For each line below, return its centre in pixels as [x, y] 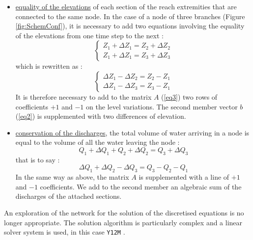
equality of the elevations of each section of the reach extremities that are [126, 6]
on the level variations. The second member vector [162, 106]
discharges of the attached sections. [69, 196]
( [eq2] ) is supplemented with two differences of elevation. [101, 116]
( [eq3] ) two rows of [189, 96]
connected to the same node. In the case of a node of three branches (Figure [130, 16]
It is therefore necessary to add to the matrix [84, 96]
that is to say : [38, 159]
